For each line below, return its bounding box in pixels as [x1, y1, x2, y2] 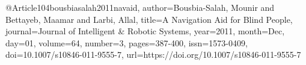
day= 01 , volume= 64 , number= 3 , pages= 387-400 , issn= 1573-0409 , [5, 36, 248, 49]
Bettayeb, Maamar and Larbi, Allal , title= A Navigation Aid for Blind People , [5, 13, 293, 25]
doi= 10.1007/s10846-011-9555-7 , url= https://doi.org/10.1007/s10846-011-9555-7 [5, 48, 301, 61]
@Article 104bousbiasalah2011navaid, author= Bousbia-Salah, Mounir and [5, 1, 275, 13]
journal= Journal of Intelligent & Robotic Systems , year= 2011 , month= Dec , [5, 25, 285, 37]
